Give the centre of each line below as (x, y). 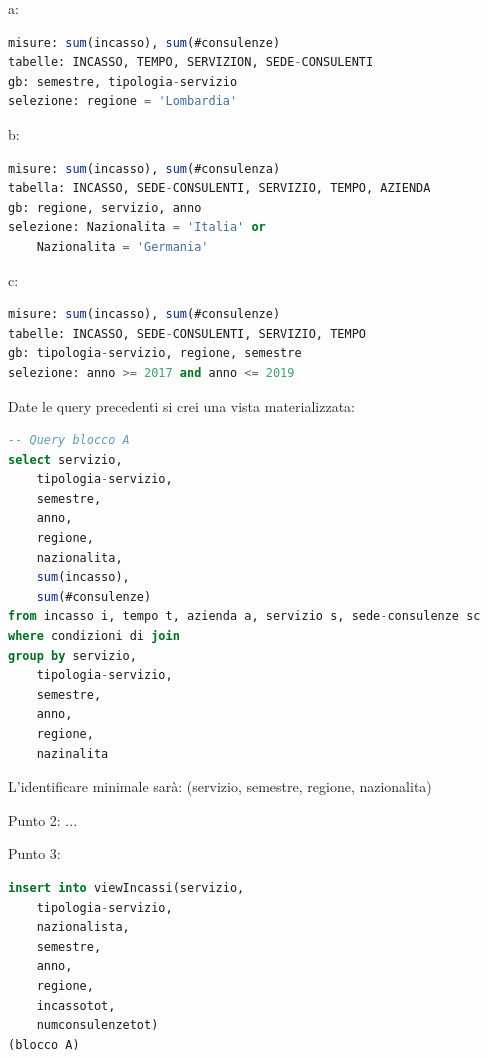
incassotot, (76, 1005)
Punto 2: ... (43, 819)
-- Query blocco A (69, 440)
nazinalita (72, 753)
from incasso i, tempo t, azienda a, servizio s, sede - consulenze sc (244, 616)
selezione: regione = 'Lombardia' (123, 101)
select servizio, (65, 459)
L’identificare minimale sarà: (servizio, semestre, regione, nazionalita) (220, 786)
